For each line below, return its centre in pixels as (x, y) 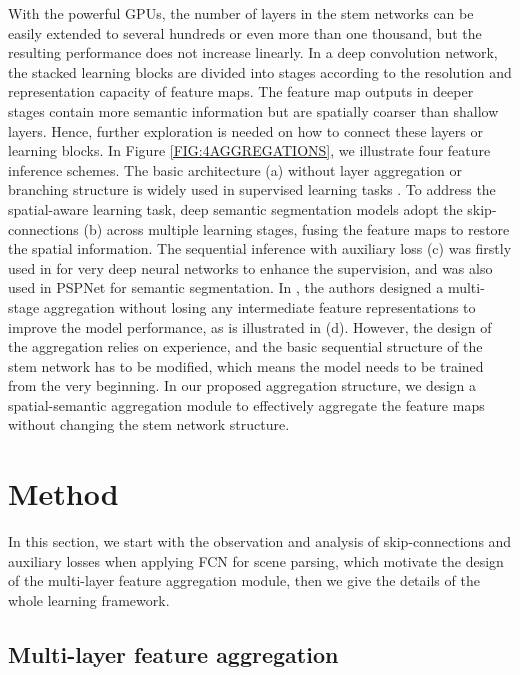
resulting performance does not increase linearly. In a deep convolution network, (253, 52)
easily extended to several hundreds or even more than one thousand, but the (245, 32)
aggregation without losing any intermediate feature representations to (259, 306)
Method (63, 493)
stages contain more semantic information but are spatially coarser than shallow (253, 110)
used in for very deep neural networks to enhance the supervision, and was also (250, 267)
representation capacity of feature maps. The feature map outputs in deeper (241, 91)
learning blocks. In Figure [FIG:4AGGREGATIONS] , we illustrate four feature (249, 150)
